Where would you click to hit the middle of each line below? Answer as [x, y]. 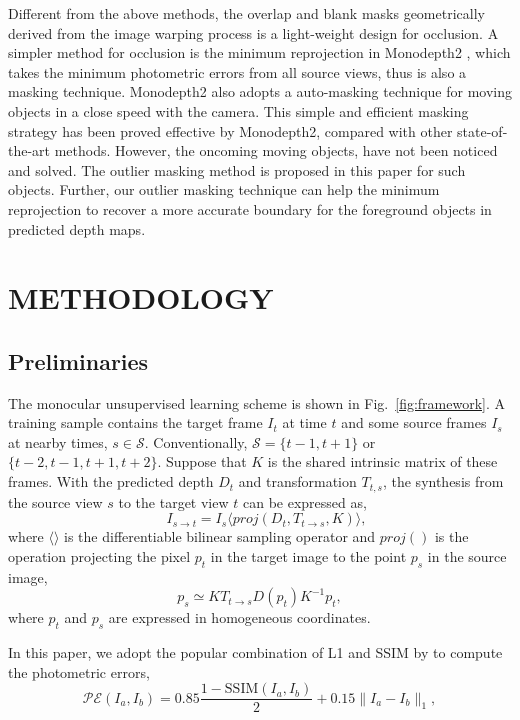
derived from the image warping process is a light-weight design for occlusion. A [253, 32]
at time [304, 422]
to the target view [173, 501]
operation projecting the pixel [99, 555]
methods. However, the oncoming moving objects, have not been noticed [276, 150]
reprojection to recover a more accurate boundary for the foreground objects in [250, 208]
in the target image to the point [308, 555]
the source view [55, 501]
